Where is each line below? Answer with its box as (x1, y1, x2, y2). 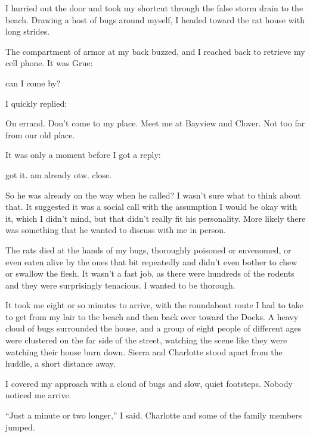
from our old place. (5, 128, 75, 141)
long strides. (5, 25, 50, 38)
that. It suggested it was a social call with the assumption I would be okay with (5, 200, 297, 213)
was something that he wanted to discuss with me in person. (5, 224, 226, 236)
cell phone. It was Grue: (5, 57, 93, 69)
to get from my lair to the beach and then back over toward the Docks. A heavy (5, 310, 299, 323)
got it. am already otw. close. (5, 168, 112, 181)
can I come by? (5, 76, 61, 89)
